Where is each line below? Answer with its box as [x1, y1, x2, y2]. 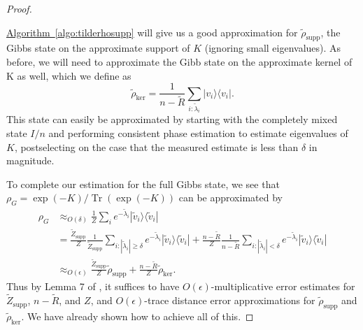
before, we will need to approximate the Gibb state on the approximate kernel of [6, 54, 353, 69]
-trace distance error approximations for [144, 293, 315, 308]
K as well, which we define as [6, 68, 131, 82]
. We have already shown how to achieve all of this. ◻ [21, 308, 254, 323]
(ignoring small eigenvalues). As [204, 41, 341, 55]
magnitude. [6, 153, 55, 168]
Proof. [6, 1, 32, 15]
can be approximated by [178, 190, 283, 205]
